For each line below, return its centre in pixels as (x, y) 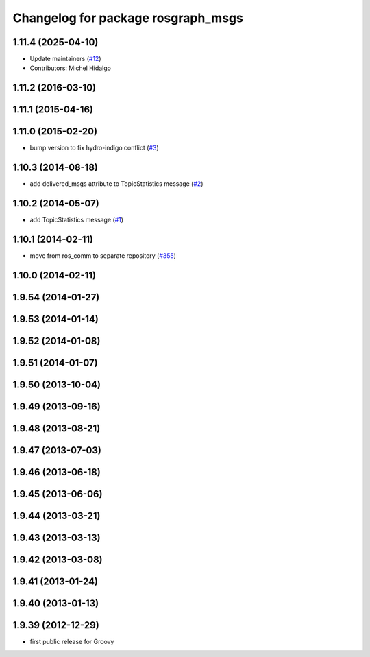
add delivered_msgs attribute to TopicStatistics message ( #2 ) (116, 184)
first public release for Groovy (72, 642)
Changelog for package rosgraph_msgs (128, 18)
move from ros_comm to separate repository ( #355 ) (103, 256)
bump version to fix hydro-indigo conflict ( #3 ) (94, 148)
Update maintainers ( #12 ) (66, 59)
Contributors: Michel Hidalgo (70, 68)
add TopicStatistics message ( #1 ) (76, 220)
